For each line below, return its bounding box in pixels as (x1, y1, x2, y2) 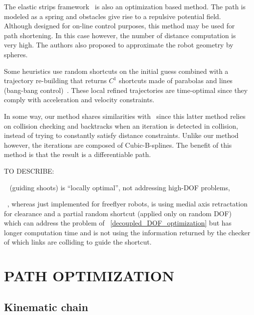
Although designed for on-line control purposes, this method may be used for (4, 21, 235, 31)
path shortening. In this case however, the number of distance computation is (4, 30, 236, 40)
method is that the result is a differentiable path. (4, 149, 151, 159)
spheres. (4, 49, 28, 59)
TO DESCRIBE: (4, 165, 54, 176)
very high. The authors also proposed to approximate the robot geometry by (4, 40, 233, 50)
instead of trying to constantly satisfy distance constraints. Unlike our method (4, 130, 239, 140)
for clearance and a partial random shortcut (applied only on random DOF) (4, 208, 232, 218)
